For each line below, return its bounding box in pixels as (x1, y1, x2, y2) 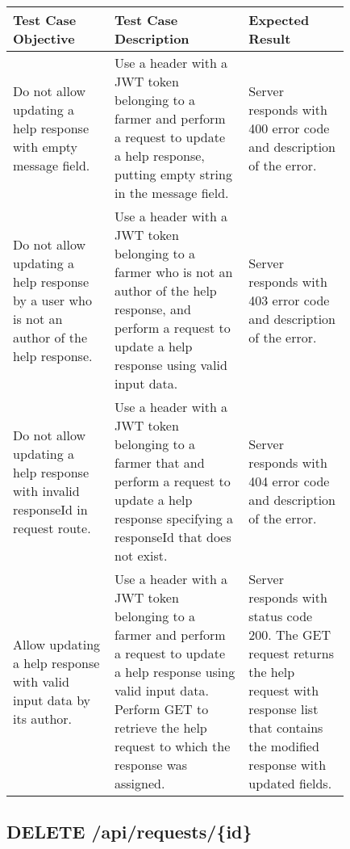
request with (248, 681, 319, 700)
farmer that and (115, 453, 205, 472)
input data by (13, 690, 91, 709)
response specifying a (115, 509, 233, 527)
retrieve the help (115, 718, 207, 737)
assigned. (115, 774, 165, 792)
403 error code (248, 290, 330, 309)
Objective (13, 29, 75, 48)
